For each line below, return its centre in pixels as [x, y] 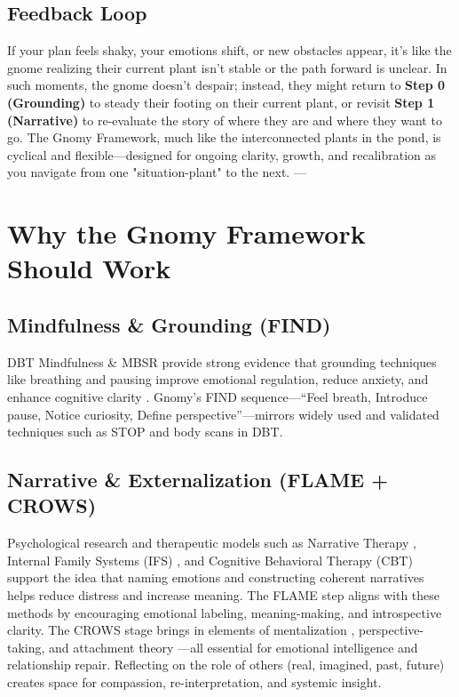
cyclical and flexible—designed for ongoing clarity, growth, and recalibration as [222, 154]
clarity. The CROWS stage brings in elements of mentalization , [181, 630]
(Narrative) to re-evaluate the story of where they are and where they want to [225, 120]
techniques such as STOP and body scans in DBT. [145, 432]
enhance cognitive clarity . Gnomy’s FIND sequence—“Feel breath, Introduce [218, 396]
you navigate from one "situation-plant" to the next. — [157, 172]
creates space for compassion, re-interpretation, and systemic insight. [194, 682]
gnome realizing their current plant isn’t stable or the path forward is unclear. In [227, 67]
